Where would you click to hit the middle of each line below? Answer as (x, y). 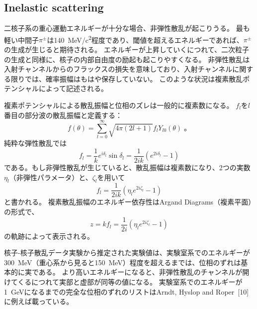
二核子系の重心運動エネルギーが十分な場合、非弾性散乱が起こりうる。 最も (127, 28)
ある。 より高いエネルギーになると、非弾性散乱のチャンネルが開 (144, 272)
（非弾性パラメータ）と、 (51, 177)
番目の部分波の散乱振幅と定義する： (63, 115)
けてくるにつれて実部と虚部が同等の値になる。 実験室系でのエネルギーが (123, 282)
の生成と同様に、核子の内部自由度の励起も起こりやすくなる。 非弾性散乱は (127, 59)
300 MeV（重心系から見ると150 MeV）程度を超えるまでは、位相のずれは (123, 262)
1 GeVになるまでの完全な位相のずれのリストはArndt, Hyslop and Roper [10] (127, 291)
